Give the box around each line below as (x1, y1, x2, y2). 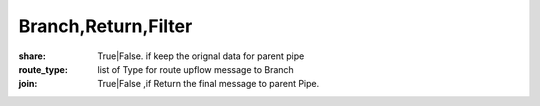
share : (18, 50, 47, 62)
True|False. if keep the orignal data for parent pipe (97, 50, 305, 62)
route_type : (18, 63, 69, 75)
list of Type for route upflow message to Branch (97, 63, 294, 75)
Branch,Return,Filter (18, 15, 193, 37)
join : (18, 78, 38, 90)
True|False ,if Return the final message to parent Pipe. (97, 78, 320, 90)
